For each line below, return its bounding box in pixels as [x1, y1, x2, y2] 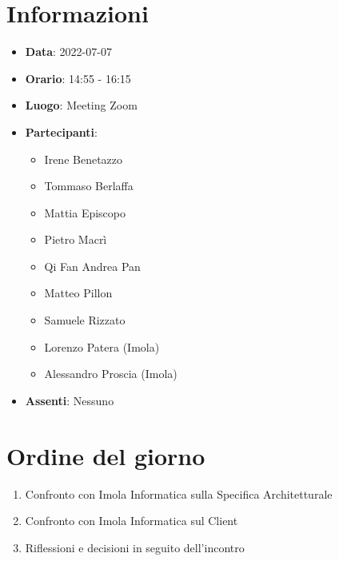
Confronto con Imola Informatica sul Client [25, 512, 238, 529]
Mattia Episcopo [44, 204, 126, 221]
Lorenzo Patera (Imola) [44, 338, 160, 355]
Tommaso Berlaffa [44, 177, 134, 194]
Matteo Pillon [44, 284, 113, 301]
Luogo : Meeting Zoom [25, 97, 138, 113]
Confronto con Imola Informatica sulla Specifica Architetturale [25, 485, 333, 502]
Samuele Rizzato [44, 312, 126, 328]
